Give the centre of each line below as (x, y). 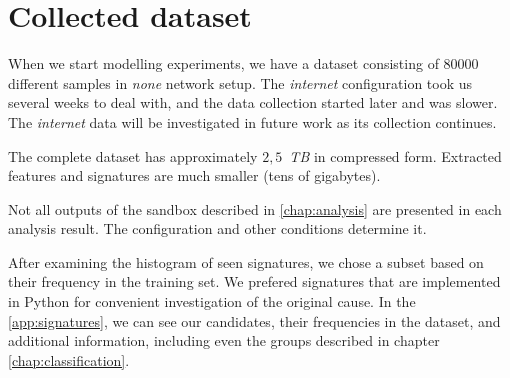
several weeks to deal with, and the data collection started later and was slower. (253, 102)
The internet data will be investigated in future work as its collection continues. (252, 121)
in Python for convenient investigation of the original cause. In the (212, 301)
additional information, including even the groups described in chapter (224, 340)
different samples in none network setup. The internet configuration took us (240, 82)
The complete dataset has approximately (133, 155)
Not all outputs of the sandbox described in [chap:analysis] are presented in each (255, 208)
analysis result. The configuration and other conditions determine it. (217, 228)
